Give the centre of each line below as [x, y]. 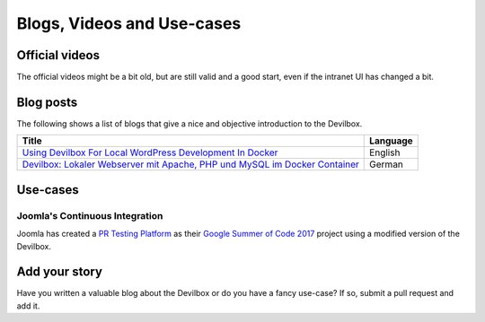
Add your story [60, 272]
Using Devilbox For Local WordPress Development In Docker [150, 152]
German [387, 164]
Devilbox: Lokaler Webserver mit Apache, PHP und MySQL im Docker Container [190, 164]
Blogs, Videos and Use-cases [129, 23]
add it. [28, 306]
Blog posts [47, 102]
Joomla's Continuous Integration [90, 215]
